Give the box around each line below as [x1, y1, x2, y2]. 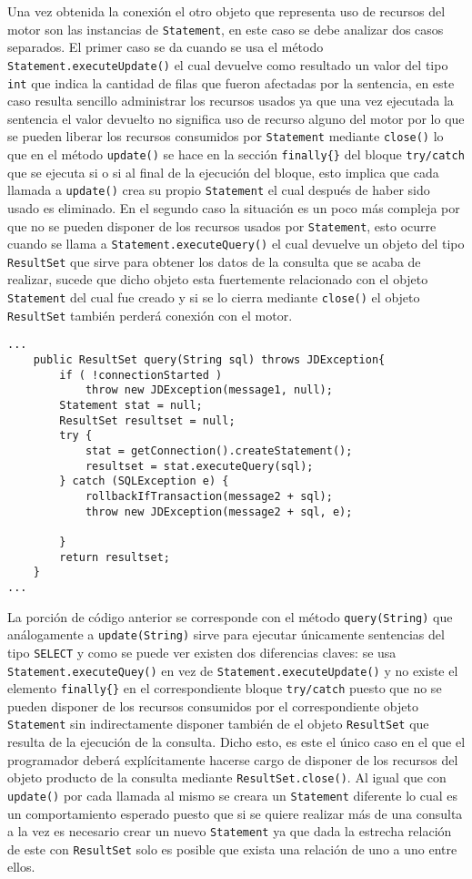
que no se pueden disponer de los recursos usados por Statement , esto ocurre [7, 216, 437, 235]
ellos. [7, 857, 35, 876]
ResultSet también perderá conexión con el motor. [7, 305, 293, 324]
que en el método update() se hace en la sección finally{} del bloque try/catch [7, 145, 465, 163]
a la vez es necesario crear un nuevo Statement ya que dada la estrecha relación [7, 822, 452, 841]
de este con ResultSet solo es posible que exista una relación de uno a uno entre [7, 839, 457, 858]
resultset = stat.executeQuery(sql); [85, 459, 314, 473]
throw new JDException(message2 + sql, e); [85, 505, 353, 518]
